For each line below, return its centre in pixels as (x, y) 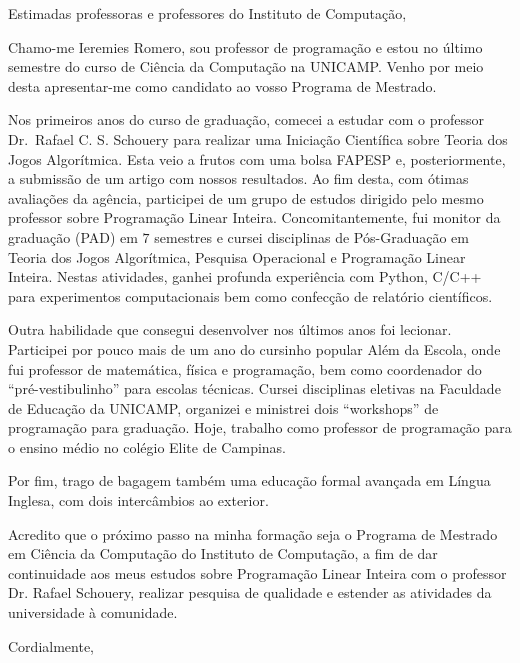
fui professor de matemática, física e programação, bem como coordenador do (245, 368)
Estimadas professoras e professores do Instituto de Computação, (207, 13)
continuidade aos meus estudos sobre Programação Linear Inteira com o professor (257, 572)
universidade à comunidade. (93, 612)
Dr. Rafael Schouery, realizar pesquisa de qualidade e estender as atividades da (250, 592)
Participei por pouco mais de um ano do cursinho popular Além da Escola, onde (254, 348)
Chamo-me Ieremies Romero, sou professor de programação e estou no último (245, 46)
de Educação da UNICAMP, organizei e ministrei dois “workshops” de (223, 407)
